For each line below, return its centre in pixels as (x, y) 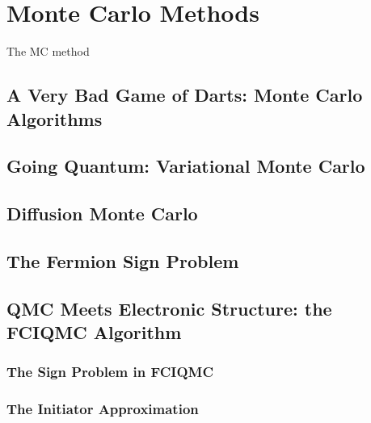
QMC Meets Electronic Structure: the (169, 308)
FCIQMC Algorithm (94, 332)
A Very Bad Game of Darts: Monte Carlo (185, 95)
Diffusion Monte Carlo (102, 214)
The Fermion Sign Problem (123, 260)
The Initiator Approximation (103, 409)
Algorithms (55, 118)
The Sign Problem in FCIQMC (110, 372)
